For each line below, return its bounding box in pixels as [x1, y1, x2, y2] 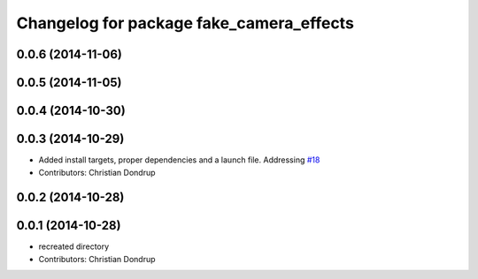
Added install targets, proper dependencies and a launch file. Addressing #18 [38, 155, 320, 165]
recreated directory [38, 241, 110, 252]
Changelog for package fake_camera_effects [16, 13, 354, 33]
